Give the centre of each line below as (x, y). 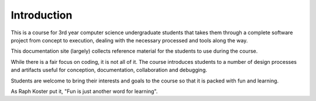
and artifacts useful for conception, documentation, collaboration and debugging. (109, 70)
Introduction (42, 15)
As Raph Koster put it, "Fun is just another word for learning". (84, 91)
